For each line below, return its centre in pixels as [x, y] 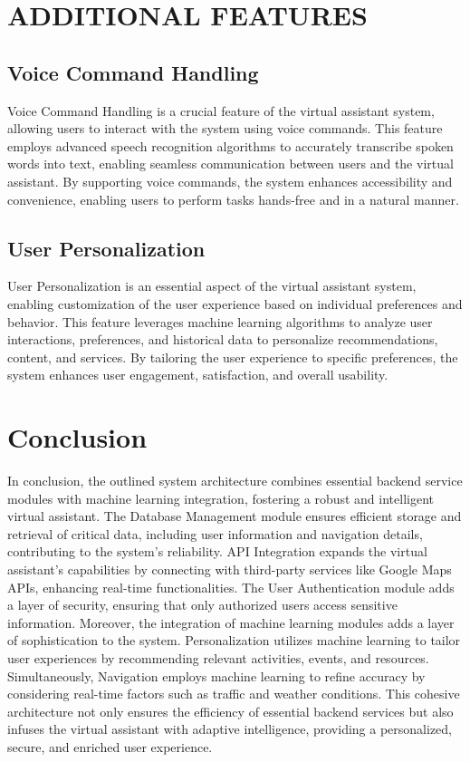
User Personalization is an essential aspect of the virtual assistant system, [212, 286]
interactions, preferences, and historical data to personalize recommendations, [223, 339]
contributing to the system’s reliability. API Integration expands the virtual [217, 551]
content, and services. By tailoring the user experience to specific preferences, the [233, 357]
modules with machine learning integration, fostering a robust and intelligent [221, 498]
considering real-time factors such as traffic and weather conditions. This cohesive [234, 694]
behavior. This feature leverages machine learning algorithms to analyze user [220, 321]
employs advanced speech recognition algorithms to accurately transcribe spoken [230, 145]
